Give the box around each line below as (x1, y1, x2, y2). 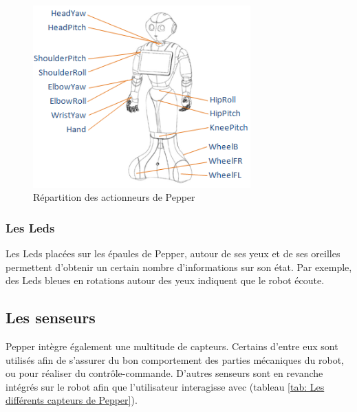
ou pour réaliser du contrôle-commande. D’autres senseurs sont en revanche (6, 366, 323, 380)
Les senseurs (6, 307, 96, 328)
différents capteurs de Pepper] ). (6, 393, 138, 407)
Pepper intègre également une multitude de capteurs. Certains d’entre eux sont (6, 338, 338, 353)
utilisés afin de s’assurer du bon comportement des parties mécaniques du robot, (6, 352, 344, 367)
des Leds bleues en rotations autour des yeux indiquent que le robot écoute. (6, 273, 325, 288)
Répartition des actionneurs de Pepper (33, 190, 195, 204)
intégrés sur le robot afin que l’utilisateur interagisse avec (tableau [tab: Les (6, 379, 325, 393)
